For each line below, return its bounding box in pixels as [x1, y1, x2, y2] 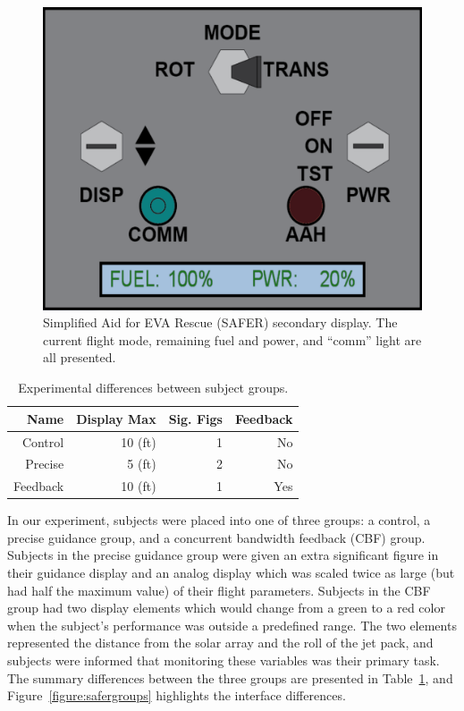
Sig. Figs [168, 409, 223, 427]
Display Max [76, 409, 156, 427]
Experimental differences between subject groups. [18, 378, 289, 397]
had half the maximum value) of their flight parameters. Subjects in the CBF [7, 580, 431, 599]
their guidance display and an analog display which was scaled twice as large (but [7, 563, 455, 582]
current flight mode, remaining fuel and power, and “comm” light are [43, 330, 422, 349]
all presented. [43, 348, 116, 367]
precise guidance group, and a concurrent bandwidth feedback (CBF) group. [7, 528, 426, 546]
